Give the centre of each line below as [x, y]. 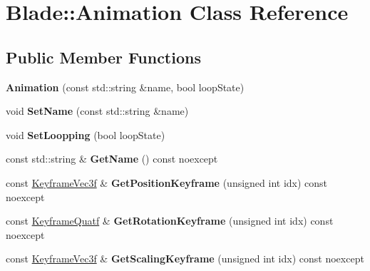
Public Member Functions [103, 57]
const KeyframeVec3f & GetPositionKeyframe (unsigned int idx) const [167, 182]
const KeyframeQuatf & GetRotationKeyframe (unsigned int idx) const [170, 221]
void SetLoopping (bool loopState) [86, 134]
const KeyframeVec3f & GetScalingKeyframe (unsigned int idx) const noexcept [185, 259]
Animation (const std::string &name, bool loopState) [125, 87]
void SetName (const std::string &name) [97, 111]
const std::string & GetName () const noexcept [112, 159]
